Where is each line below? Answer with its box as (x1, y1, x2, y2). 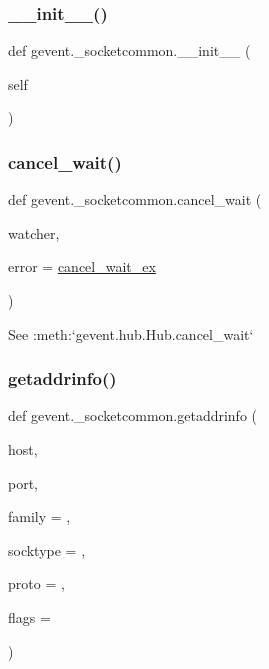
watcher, (8, 222, 60, 243)
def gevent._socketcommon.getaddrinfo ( (8, 405, 258, 426)
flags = (8, 606, 51, 627)
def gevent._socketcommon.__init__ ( (8, 40, 251, 61)
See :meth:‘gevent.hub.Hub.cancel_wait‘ (8, 323, 254, 344)
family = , (8, 506, 71, 527)
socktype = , (8, 539, 86, 560)
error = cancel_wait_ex (8, 256, 156, 277)
